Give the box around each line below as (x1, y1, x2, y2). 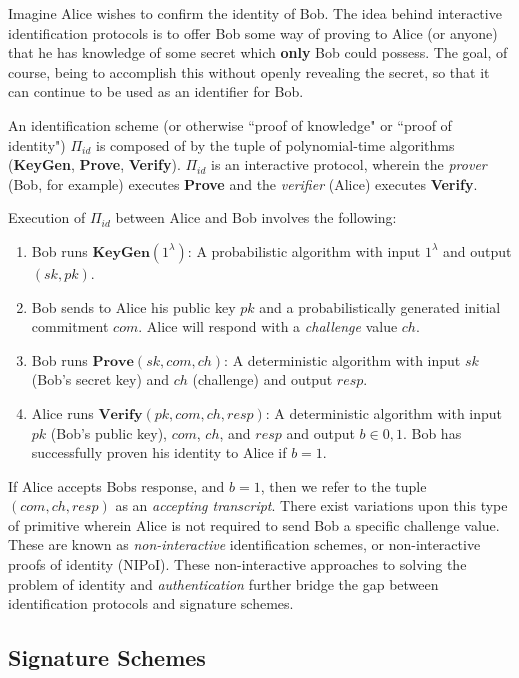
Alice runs (31, 402, 94, 423)
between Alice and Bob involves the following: (115, 207, 397, 228)
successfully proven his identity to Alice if (31, 442, 287, 463)
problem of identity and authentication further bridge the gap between (8, 573, 439, 594)
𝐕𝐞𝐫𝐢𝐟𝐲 (98, 407, 143, 422)
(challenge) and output (192, 369, 333, 390)
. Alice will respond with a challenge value (138, 316, 398, 337)
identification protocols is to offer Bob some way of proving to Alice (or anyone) (8, 22, 498, 43)
